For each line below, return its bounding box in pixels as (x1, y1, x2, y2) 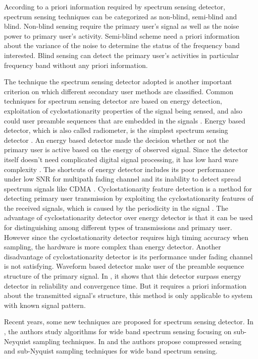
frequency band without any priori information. (4, 60, 148, 70)
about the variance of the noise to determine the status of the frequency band (4, 40, 240, 51)
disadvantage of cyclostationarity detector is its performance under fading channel (4, 251, 253, 261)
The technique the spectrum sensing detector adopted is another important (4, 76, 232, 87)
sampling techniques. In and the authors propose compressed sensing (33, 336, 242, 346)
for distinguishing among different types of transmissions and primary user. (4, 222, 232, 233)
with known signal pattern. (4, 299, 86, 310)
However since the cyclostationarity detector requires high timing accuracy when (4, 232, 249, 242)
